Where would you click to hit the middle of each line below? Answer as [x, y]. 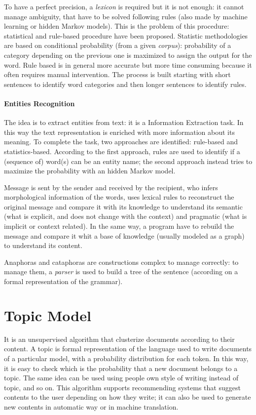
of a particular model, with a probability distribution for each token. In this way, [126, 358]
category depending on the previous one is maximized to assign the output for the [128, 55]
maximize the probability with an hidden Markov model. [90, 171]
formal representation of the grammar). [63, 281]
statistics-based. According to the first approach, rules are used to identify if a [122, 151]
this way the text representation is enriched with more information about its [119, 132]
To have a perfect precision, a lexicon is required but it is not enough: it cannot [124, 6]
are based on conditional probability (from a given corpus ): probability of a [118, 45]
